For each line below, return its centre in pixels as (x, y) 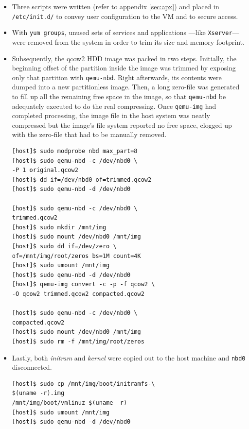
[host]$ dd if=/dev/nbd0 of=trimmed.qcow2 (82, 180)
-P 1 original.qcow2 (45, 170)
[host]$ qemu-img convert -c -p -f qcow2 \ (83, 284)
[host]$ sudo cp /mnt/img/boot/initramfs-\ (83, 384)
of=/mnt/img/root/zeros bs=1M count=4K (76, 256)
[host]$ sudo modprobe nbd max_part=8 (75, 151)
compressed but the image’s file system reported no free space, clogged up (122, 125)
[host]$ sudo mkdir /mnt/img (59, 227)
